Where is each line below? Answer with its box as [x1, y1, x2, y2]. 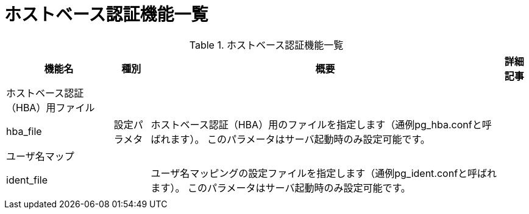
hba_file [6, 125, 42, 137]
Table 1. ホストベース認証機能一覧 [189, 38, 344, 51]
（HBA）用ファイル [6, 101, 95, 114]
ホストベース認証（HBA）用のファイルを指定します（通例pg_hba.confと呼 [151, 118, 492, 131]
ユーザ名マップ [6, 150, 74, 162]
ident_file [6, 173, 48, 186]
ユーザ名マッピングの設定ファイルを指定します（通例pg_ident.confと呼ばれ [151, 167, 497, 179]
